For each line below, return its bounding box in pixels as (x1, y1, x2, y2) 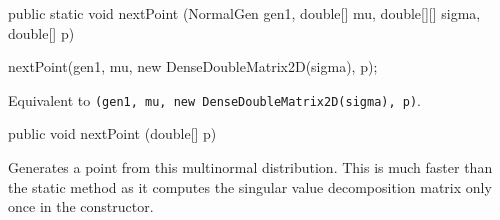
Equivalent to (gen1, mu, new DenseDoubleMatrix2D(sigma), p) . (8, 89, 421, 110)
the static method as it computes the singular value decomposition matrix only (8, 176, 492, 197)
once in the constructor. (8, 196, 154, 217)
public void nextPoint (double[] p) (8, 123, 217, 144)
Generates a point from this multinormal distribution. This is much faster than (8, 157, 493, 178)
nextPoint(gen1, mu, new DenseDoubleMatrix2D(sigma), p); (8, 56, 378, 77)
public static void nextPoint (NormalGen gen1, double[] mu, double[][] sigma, (8, 3, 481, 23)
